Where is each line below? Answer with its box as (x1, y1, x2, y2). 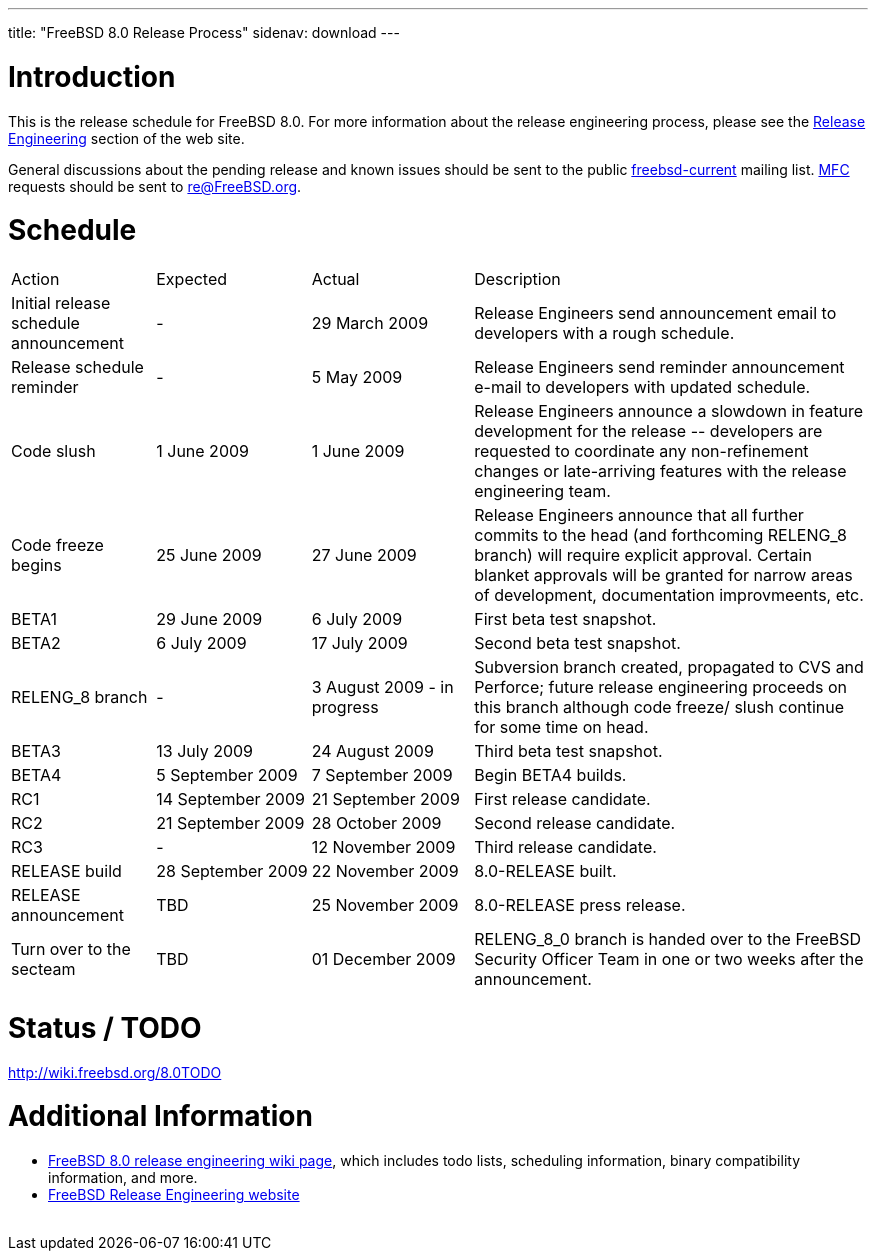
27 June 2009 (311, 545, 417, 565)
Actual (311, 269, 360, 289)
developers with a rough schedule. (474, 323, 735, 343)
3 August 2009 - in (311, 677, 454, 697)
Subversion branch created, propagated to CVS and (474, 657, 864, 677)
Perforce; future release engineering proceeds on (474, 677, 848, 697)
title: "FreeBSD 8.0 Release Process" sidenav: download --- (8, 24, 400, 41)
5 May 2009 (311, 367, 403, 387)
